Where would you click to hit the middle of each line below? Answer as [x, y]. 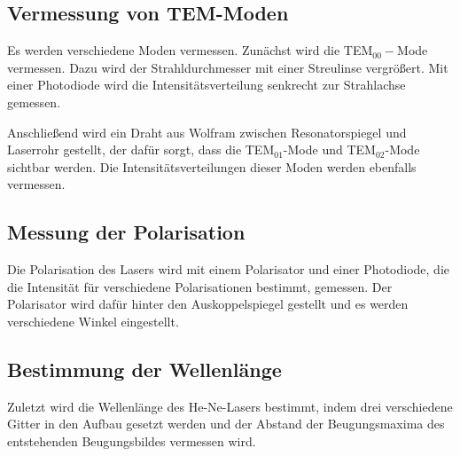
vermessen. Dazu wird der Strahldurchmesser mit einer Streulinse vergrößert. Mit [228, 67]
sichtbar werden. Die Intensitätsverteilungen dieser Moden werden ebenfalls [212, 166]
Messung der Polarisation [126, 232]
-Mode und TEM [329, 149]
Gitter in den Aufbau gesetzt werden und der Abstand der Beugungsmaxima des [226, 424]
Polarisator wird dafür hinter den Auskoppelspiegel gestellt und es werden [208, 304]
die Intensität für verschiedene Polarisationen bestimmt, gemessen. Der [200, 286]
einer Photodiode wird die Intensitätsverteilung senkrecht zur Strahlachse [207, 85]
